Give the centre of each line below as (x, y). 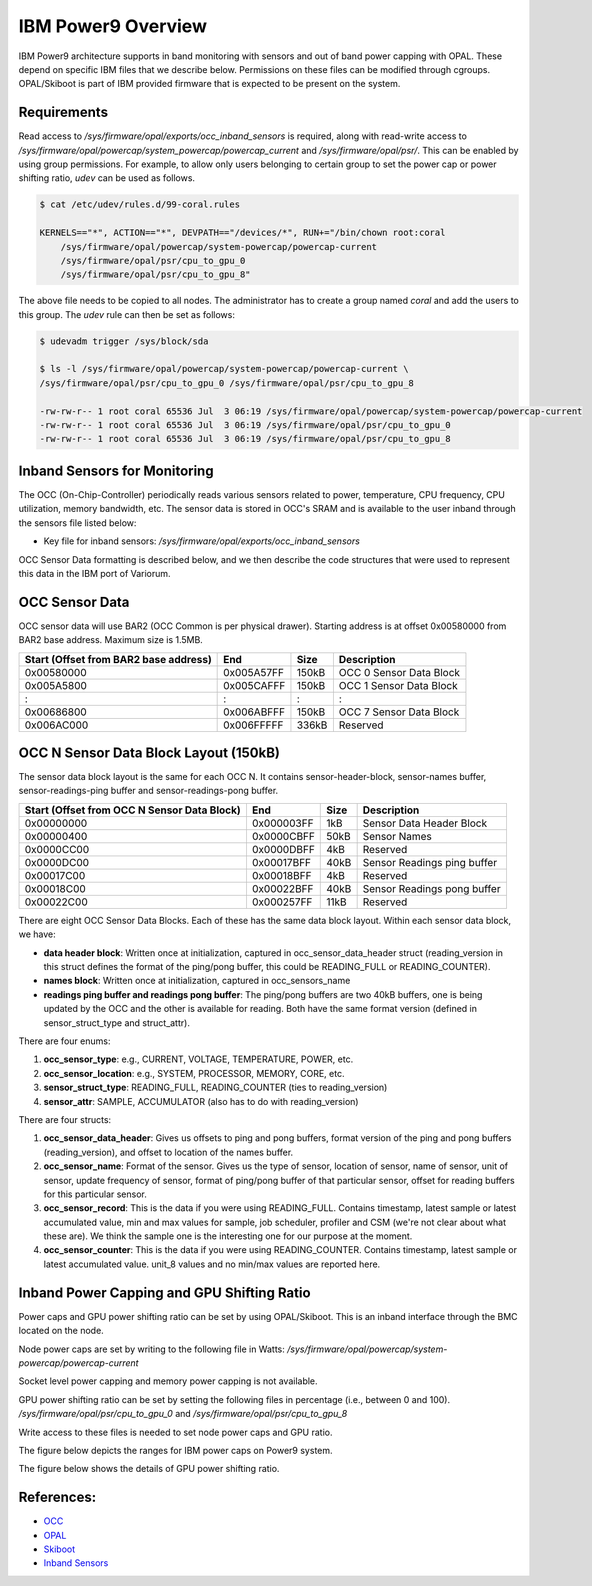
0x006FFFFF (253, 725)
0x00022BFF (282, 888)
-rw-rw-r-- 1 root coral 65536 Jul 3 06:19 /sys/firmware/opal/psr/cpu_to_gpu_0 (245, 425)
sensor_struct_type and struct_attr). (116, 1022)
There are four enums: (64, 1041)
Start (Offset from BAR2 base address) (118, 659)
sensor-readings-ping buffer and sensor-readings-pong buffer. (148, 791)
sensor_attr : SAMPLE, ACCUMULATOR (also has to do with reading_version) (201, 1101)
